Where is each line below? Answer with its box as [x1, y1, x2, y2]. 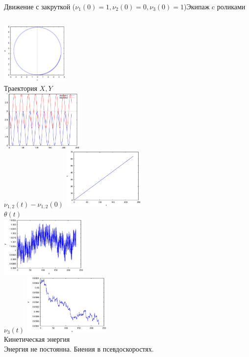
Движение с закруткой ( [4, 1, 75, 11]
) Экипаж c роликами [183, 1, 246, 11]
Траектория [4, 82, 37, 93]
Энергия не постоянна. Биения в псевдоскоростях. [4, 344, 154, 354]
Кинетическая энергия [4, 334, 70, 344]
